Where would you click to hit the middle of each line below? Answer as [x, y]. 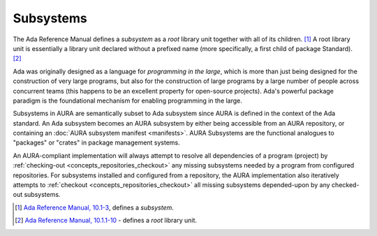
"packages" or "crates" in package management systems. [97, 142]
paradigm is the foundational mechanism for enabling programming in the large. [127, 101]
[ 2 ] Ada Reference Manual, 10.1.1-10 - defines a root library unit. [106, 221]
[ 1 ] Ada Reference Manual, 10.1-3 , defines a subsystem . [95, 207]
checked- [346, 185]
